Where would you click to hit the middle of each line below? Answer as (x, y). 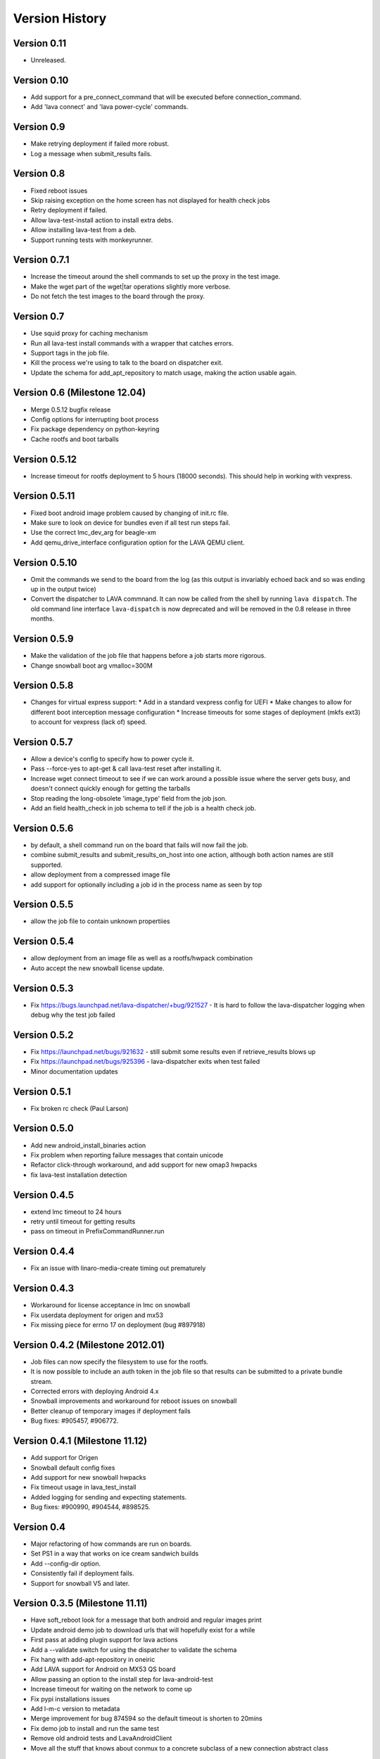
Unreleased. (48, 61)
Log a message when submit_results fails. (91, 153)
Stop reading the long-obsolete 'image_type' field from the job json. (129, 798)
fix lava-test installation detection (79, 1174)
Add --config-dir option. (66, 1563)
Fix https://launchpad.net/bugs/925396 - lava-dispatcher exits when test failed (145, 1062)
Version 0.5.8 (43, 686)
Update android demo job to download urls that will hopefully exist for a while (143, 1630)
